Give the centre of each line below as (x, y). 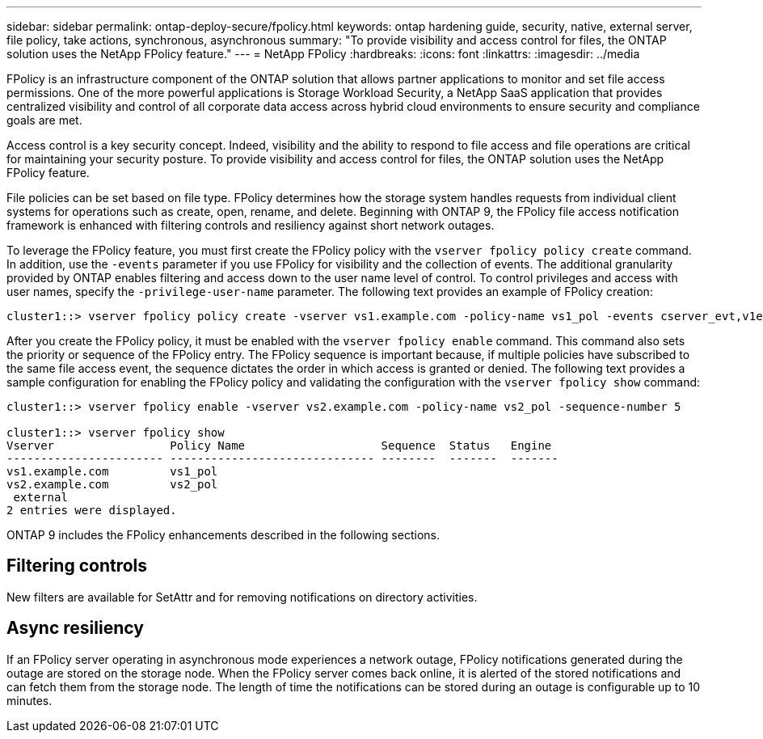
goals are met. (44, 120)
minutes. (30, 700)
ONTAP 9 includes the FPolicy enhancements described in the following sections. (223, 535)
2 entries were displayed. (92, 510)
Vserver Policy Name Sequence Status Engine (279, 446)
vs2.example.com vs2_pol (112, 484)
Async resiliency (75, 628)
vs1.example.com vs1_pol (112, 471)
